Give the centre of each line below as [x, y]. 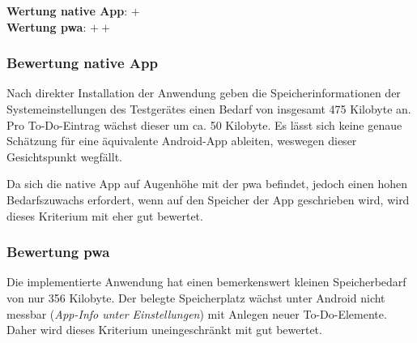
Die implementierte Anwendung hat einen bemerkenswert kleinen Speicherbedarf [206, 282]
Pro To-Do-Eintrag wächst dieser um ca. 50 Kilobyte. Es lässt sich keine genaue [204, 124]
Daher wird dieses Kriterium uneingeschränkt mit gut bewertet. [164, 330]
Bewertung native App [82, 63]
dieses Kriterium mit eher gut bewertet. [105, 215]
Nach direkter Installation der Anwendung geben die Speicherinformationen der [204, 93]
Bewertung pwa [58, 252]
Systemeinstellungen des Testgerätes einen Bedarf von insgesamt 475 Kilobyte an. [209, 109]
